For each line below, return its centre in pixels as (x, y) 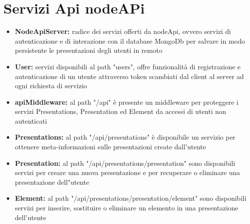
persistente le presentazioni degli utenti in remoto (89, 50)
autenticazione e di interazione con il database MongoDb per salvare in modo (130, 40)
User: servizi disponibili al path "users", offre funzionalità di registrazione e (128, 66)
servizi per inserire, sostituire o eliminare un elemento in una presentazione (126, 208)
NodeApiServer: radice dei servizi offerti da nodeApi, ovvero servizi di (123, 31)
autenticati (31, 120)
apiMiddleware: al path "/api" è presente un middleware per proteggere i (127, 102)
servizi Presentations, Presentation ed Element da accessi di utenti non (120, 111)
